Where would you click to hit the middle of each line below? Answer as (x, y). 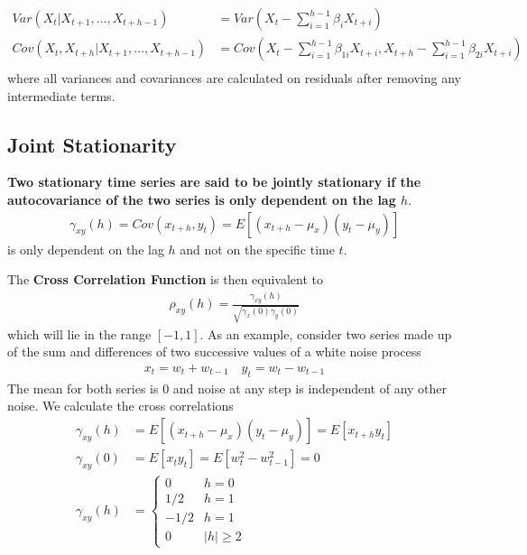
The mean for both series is (83, 388)
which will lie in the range (79, 333)
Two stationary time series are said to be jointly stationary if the (214, 182)
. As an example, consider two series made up (326, 333)
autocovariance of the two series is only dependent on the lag (202, 200)
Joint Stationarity (92, 144)
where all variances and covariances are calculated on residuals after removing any (234, 78)
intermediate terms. (61, 95)
